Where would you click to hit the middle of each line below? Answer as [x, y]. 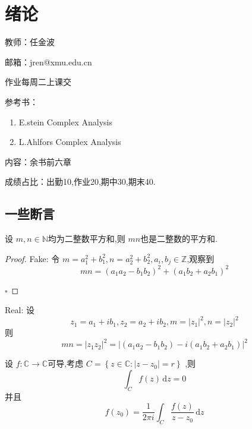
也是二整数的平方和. [179, 239]
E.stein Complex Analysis [65, 122]
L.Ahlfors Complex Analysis [70, 142]
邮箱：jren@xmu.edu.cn [48, 61]
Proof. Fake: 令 [32, 258]
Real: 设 [20, 310]
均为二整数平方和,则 [86, 239]
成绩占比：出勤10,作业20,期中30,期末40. [80, 182]
